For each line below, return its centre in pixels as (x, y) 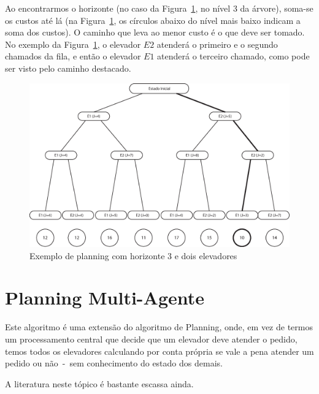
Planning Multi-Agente (105, 297)
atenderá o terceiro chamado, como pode (233, 56)
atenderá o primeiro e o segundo (217, 44)
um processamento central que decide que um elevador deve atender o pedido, (151, 339)
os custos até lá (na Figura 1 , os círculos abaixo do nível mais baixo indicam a (153, 20)
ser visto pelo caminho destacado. (68, 68)
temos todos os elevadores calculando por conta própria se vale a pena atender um (159, 351)
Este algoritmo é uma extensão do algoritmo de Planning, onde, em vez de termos (159, 327)
